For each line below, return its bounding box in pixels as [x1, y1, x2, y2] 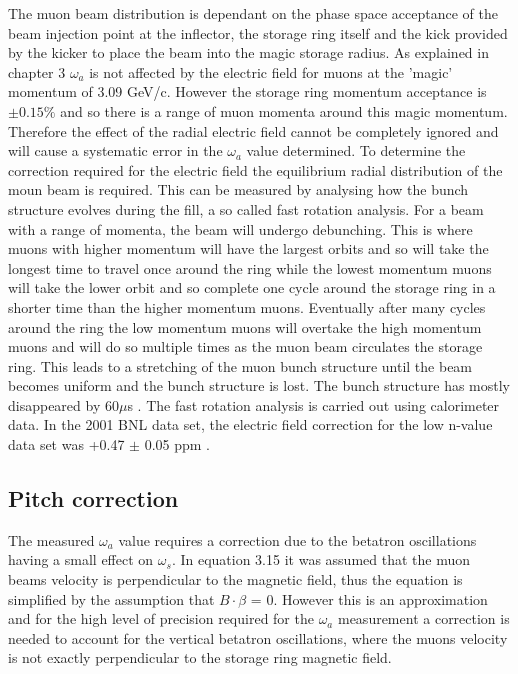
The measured [8, 529, 95, 550]
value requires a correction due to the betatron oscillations [118, 529, 477, 550]
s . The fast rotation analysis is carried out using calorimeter [127, 394, 500, 415]
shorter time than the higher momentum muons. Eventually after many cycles [8, 296, 486, 317]
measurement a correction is [337, 608, 510, 629]
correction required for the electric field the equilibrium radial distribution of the [8, 159, 503, 180]
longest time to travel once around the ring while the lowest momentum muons [8, 257, 492, 278]
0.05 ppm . [144, 434, 210, 455]
